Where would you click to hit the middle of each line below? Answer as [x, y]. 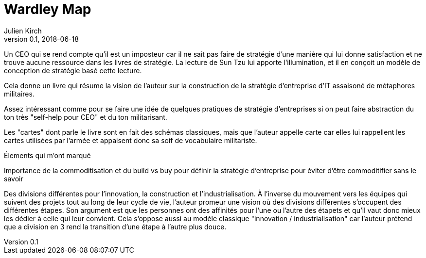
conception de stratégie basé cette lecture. [73, 70]
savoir [14, 178]
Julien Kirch [23, 31]
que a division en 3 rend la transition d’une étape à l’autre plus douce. [115, 226]
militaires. [19, 94]
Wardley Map [48, 9]
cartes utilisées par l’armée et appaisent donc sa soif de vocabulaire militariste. [131, 140]
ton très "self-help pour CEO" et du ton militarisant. [86, 117]
